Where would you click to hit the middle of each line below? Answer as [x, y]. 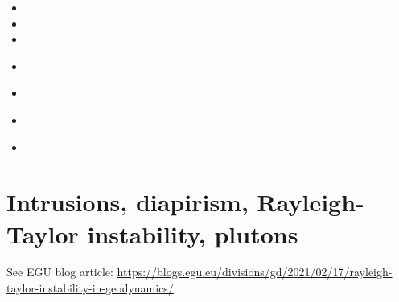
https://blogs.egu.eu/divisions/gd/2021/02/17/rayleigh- [255, 272]
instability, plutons [193, 233]
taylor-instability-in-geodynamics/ [90, 288]
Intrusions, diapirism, [128, 202]
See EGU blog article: [60, 272]
